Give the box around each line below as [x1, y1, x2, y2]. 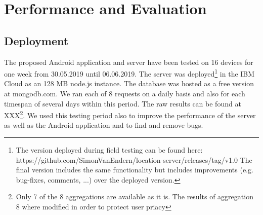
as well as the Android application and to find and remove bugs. [4, 120, 203, 130]
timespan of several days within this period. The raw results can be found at [4, 98, 241, 109]
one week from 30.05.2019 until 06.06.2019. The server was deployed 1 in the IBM [4, 67, 255, 79]
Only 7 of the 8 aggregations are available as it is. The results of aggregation [16, 191, 253, 202]
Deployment [4, 32, 69, 48]
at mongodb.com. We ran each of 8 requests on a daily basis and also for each [4, 88, 245, 99]
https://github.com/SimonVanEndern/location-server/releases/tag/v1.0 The [16, 154, 252, 165]
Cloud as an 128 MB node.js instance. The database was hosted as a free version [4, 78, 254, 89]
